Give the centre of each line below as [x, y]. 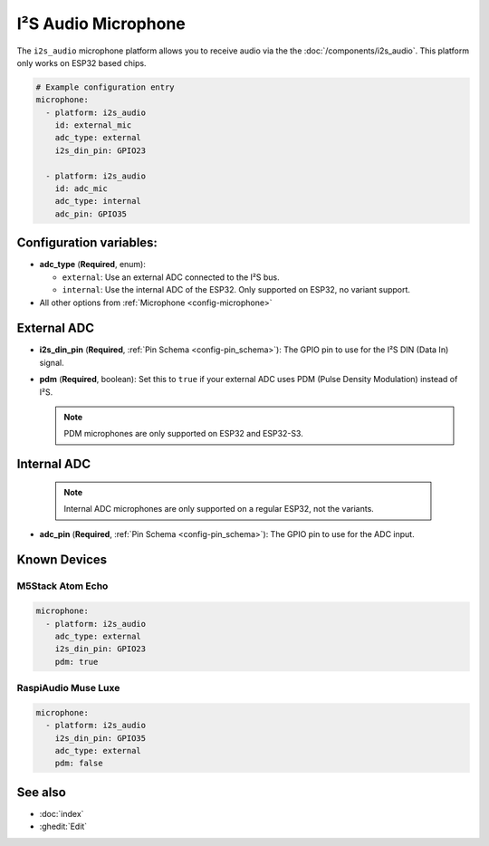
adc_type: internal [98, 201]
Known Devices [62, 560]
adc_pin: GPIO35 [91, 214]
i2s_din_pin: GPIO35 [101, 738]
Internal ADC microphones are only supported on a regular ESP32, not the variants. [219, 509]
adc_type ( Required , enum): [93, 264]
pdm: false [79, 764]
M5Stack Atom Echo [62, 586]
